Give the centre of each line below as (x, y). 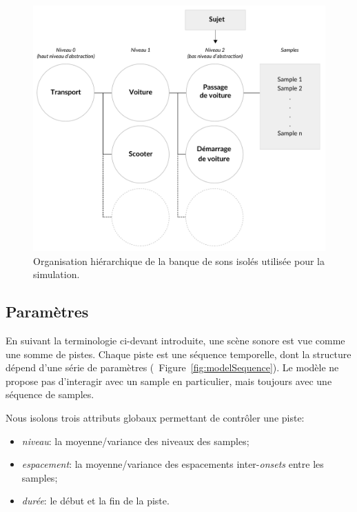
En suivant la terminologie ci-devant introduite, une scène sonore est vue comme (175, 341)
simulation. (57, 274)
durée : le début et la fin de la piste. (95, 501)
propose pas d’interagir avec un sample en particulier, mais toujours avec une (169, 381)
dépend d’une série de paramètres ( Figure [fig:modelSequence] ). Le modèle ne (172, 367)
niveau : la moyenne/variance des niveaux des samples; (135, 441)
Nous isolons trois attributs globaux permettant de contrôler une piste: (155, 418)
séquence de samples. (50, 394)
